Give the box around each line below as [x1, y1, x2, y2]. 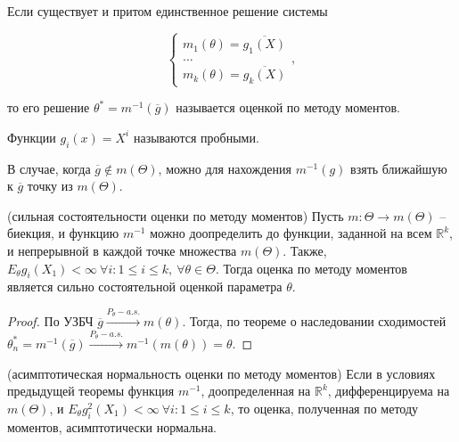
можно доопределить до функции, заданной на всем [150, 224, 432, 242]
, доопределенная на [201, 381, 311, 400]
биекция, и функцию [7, 224, 119, 242]
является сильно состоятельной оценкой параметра [7, 277, 283, 296]
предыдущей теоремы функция [7, 381, 175, 400]
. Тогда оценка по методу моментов [215, 258, 407, 277]
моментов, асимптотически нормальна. [7, 417, 217, 436]
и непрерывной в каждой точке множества [7, 241, 237, 259]
